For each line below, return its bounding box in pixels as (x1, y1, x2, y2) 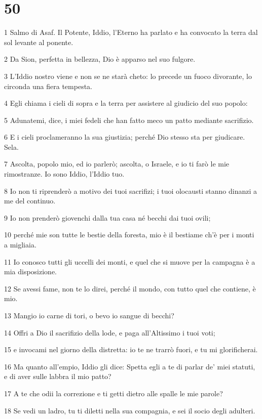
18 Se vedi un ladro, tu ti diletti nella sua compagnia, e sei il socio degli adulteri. (4, 405, 255, 415)
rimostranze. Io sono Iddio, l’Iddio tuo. (4, 169, 125, 179)
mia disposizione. (4, 266, 57, 277)
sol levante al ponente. (4, 36, 73, 47)
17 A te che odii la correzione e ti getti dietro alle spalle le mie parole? (4, 388, 223, 398)
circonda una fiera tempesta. (4, 80, 92, 91)
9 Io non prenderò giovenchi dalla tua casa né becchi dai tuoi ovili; (4, 212, 211, 223)
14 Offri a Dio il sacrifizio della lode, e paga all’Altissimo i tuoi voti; (4, 327, 215, 338)
